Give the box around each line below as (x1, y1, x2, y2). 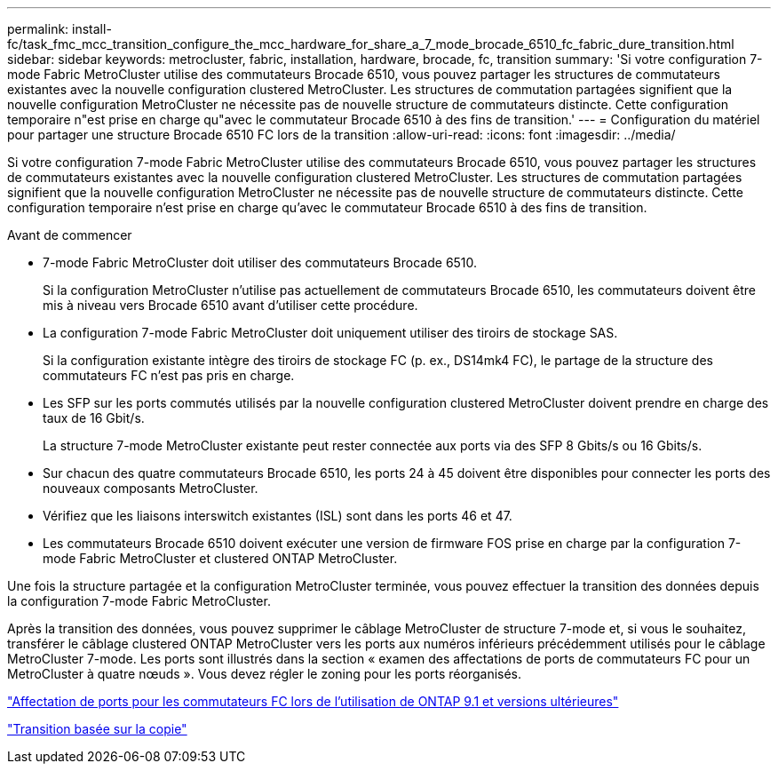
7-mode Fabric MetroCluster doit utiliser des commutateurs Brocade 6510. (43, 255, 478, 270)
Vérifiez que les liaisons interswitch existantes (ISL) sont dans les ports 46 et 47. (43, 508, 512, 523)
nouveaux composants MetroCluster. (43, 481, 258, 496)
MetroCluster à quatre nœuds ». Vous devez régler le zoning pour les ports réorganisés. (7, 666, 522, 681)
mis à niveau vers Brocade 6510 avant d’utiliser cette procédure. (43, 298, 418, 313)
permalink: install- (7, 21, 112, 36)
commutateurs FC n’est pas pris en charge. (43, 368, 295, 383)
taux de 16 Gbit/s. (43, 410, 145, 425)
